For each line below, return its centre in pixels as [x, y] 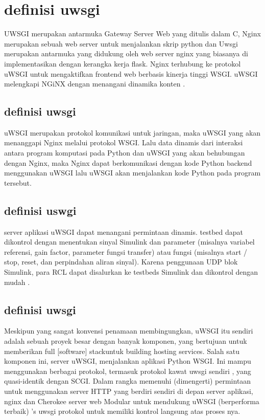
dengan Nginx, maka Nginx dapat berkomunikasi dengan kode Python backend [128, 162]
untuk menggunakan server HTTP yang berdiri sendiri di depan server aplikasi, [129, 391]
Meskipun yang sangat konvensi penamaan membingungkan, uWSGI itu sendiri [129, 331]
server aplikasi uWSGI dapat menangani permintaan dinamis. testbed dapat [124, 231]
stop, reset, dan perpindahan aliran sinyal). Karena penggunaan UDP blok [121, 262]
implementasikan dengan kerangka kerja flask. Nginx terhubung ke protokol [123, 63]
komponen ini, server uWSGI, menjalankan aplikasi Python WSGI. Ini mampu [128, 361]
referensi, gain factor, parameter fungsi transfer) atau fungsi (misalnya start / [126, 251]
